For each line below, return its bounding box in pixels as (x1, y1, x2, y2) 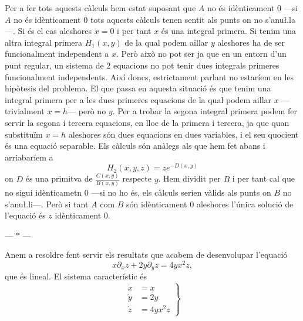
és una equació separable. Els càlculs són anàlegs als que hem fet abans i (5, 139, 265, 152)
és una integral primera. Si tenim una (161, 25, 297, 37)
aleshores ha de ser (217, 36, 285, 48)
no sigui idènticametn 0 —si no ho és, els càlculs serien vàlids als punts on (5, 186, 271, 198)
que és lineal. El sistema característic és (5, 270, 147, 282)
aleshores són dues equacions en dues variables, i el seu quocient (68, 128, 299, 140)
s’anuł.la (265, 13, 295, 25)
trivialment (5, 105, 45, 117)
